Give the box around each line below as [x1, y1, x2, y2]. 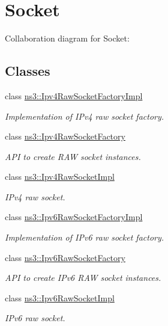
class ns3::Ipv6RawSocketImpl [5, 291, 115, 304]
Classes [5, 61, 50, 80]
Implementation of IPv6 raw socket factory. [5, 231, 164, 244]
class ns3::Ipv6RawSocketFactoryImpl [5, 211, 143, 223]
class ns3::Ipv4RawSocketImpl [5, 170, 115, 183]
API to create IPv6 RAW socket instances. [5, 271, 161, 284]
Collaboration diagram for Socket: [5, 32, 130, 45]
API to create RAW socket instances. [5, 150, 141, 162]
